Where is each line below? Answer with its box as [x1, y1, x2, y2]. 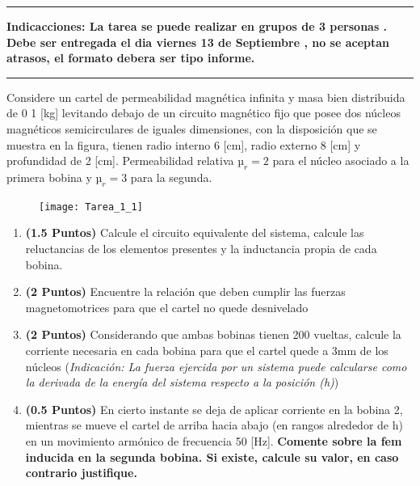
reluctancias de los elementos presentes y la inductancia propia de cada [25, 240, 377, 256]
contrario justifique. [25, 464, 137, 481]
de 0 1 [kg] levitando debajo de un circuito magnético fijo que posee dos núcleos [6, 104, 401, 121]
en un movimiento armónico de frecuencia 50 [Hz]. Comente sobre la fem [25, 432, 402, 449]
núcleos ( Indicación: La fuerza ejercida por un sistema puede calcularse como [25, 357, 407, 374]
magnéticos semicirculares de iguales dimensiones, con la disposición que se [6, 120, 377, 137]
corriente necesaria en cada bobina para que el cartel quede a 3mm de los [25, 341, 388, 358]
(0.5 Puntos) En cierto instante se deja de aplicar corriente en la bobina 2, [25, 400, 403, 417]
